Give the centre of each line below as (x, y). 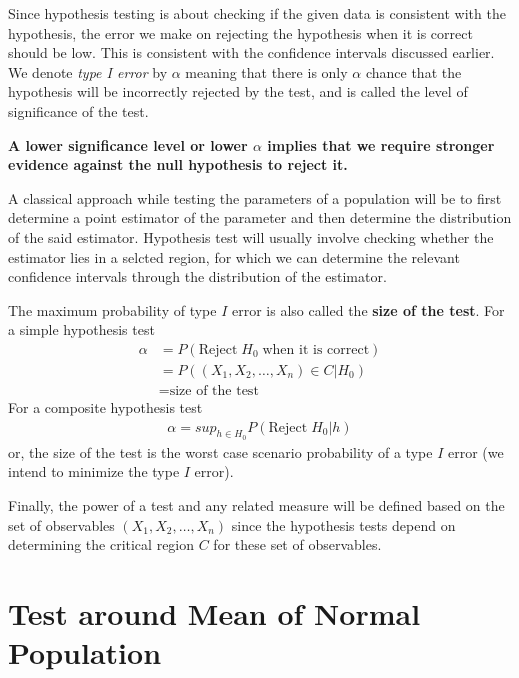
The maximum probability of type (112, 309)
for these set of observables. (297, 544)
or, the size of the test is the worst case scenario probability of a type (220, 451)
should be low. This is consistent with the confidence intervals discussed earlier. (251, 52)
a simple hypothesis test (81, 329)
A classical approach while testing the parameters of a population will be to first (255, 197)
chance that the (413, 71)
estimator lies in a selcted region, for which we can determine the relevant (234, 256)
